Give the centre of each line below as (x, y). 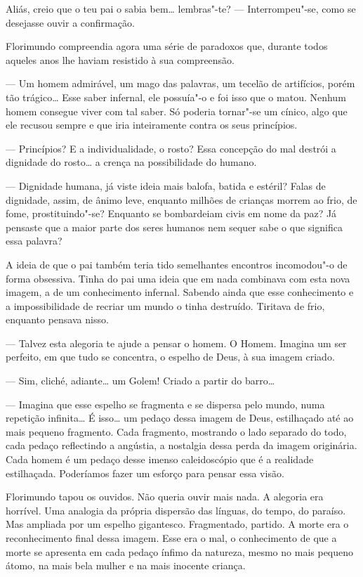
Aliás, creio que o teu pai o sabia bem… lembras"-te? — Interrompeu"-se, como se (181, 8)
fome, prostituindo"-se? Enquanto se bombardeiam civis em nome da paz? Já (171, 213)
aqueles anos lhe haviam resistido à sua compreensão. (120, 59)
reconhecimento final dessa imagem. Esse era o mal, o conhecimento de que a (171, 538)
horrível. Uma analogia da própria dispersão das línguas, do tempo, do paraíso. (176, 510)
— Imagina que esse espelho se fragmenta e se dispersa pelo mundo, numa (165, 404)
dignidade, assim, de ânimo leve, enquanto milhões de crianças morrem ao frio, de (181, 199)
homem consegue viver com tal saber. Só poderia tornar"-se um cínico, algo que (177, 111)
